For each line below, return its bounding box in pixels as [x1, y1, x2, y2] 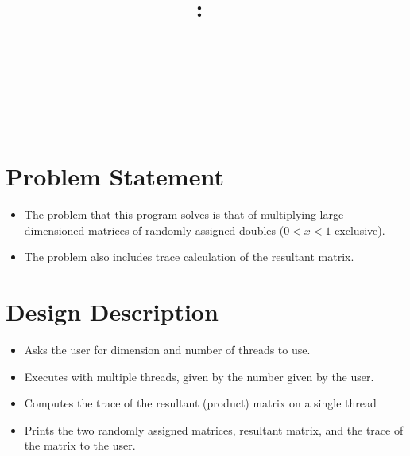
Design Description [6, 295, 219, 327]
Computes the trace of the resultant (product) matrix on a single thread [24, 395, 377, 411]
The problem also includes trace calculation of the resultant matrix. [24, 248, 354, 265]
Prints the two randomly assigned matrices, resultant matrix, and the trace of [24, 421, 404, 438]
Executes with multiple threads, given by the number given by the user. [24, 368, 374, 384]
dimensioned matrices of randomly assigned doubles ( [24, 221, 284, 238]
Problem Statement [6, 160, 224, 193]
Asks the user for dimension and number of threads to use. [24, 341, 311, 357]
